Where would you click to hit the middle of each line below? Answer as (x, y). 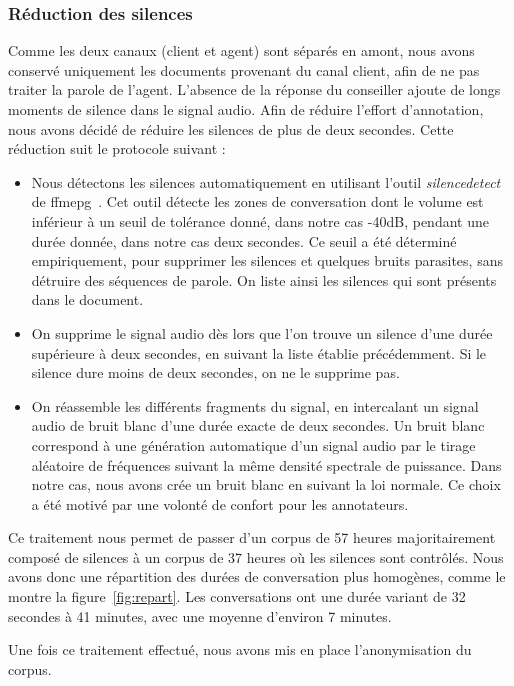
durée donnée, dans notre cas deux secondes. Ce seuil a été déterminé (244, 240)
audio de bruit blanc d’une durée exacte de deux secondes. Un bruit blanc (258, 425)
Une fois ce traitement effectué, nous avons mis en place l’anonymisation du (240, 649)
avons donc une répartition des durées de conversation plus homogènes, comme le (257, 576)
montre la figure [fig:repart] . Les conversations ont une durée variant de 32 (237, 596)
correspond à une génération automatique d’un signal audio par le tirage (253, 444)
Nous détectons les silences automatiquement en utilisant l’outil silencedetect (266, 181)
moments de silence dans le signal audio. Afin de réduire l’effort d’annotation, (246, 109)
